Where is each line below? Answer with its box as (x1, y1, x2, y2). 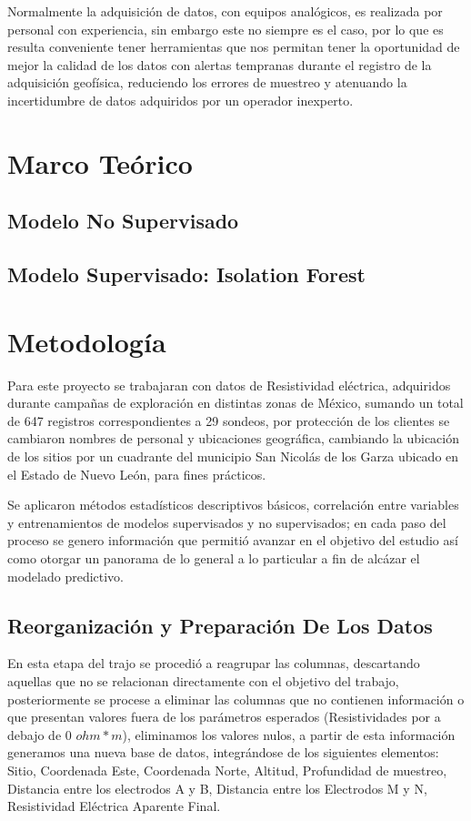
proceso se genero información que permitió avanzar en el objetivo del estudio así (7, 531, 458, 550)
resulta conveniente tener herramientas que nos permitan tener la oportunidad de (7, 37, 460, 56)
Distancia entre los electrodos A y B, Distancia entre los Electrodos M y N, (7, 778, 427, 797)
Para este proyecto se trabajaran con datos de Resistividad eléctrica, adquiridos (7, 375, 451, 394)
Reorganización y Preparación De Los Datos (7, 611, 433, 639)
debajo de (7, 725, 62, 744)
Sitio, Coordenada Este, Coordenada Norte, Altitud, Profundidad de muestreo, (7, 760, 447, 779)
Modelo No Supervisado (7, 207, 239, 235)
